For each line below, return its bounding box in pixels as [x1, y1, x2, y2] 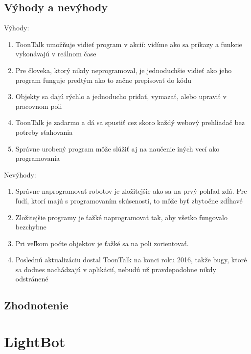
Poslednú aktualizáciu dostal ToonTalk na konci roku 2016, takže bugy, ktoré [15, 254, 247, 265]
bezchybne [15, 222, 46, 232]
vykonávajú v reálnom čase [15, 49, 96, 59]
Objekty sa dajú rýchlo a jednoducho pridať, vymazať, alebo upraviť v [15, 91, 227, 101]
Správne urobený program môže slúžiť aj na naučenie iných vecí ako [15, 143, 220, 153]
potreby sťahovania [15, 126, 73, 137]
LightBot [4, 331, 66, 352]
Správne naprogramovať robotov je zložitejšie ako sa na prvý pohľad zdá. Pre [15, 186, 247, 196]
